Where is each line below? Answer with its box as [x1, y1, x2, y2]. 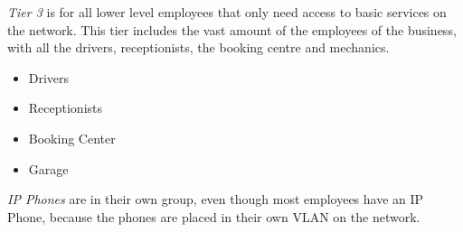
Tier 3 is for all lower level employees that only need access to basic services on [7, 3, 447, 21]
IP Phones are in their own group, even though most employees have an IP [7, 190, 424, 209]
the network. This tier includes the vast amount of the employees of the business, [7, 20, 457, 39]
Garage [28, 159, 69, 178]
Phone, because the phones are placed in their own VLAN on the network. [7, 207, 420, 226]
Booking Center [28, 128, 116, 147]
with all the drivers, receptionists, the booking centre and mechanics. [7, 38, 390, 57]
